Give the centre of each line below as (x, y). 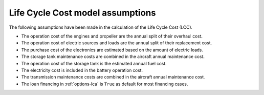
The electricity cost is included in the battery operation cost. (82, 70)
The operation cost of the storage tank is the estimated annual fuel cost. (94, 63)
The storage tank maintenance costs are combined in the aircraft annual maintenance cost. (113, 57)
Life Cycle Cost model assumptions (82, 13)
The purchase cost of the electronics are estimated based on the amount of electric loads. (112, 50)
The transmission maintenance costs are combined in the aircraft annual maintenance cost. (113, 77)
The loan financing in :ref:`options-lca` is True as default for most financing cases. (105, 84)
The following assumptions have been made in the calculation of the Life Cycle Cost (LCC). (101, 27)
